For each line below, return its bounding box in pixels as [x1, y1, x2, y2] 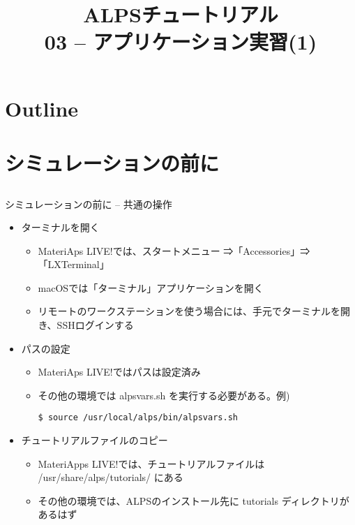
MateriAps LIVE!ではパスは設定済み [38, 364, 201, 379]
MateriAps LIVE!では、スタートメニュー [38, 243, 220, 258]
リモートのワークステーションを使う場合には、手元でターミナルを [38, 304, 340, 318]
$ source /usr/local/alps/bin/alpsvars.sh [38, 413, 238, 423]
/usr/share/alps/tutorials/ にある [38, 470, 183, 485]
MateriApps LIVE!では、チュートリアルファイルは [38, 456, 265, 471]
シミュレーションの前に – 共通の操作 [5, 196, 172, 211]
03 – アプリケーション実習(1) [44, 27, 317, 56]
